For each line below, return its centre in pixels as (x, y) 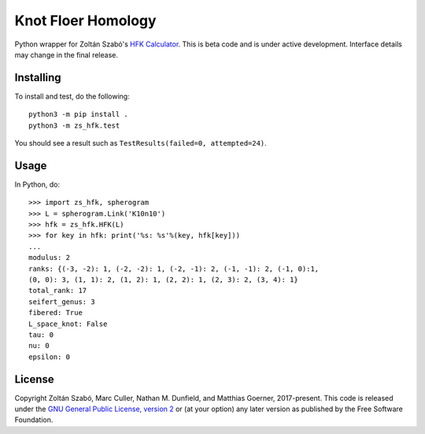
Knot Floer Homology (85, 20)
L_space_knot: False (68, 324)
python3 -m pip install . (79, 115)
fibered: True (55, 313)
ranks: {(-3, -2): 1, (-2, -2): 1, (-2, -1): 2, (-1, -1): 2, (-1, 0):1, (174, 269)
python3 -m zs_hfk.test (74, 125)
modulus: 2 (50, 258)
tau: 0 (41, 335)
